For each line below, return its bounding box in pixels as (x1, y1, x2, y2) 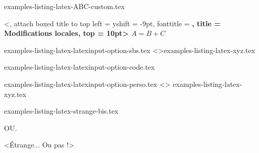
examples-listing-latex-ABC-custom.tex (4, 1, 125, 11)
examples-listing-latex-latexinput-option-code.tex (4, 62, 155, 72)
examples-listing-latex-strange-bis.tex (4, 106, 119, 116)
